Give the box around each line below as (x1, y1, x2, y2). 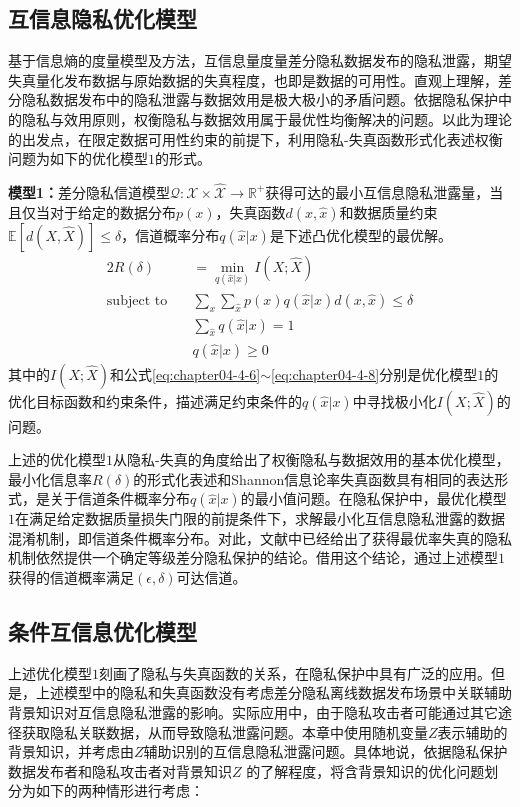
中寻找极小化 (352, 390, 437, 411)
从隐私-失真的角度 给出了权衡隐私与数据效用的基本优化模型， (113, 449, 510, 470)
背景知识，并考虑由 (8, 741, 134, 762)
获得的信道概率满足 (8, 567, 134, 588)
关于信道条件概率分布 (49, 488, 190, 509)
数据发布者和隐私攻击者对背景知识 (8, 760, 232, 781)
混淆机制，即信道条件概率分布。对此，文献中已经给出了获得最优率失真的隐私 (8, 527, 512, 548)
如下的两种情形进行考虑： (35, 780, 204, 801)
